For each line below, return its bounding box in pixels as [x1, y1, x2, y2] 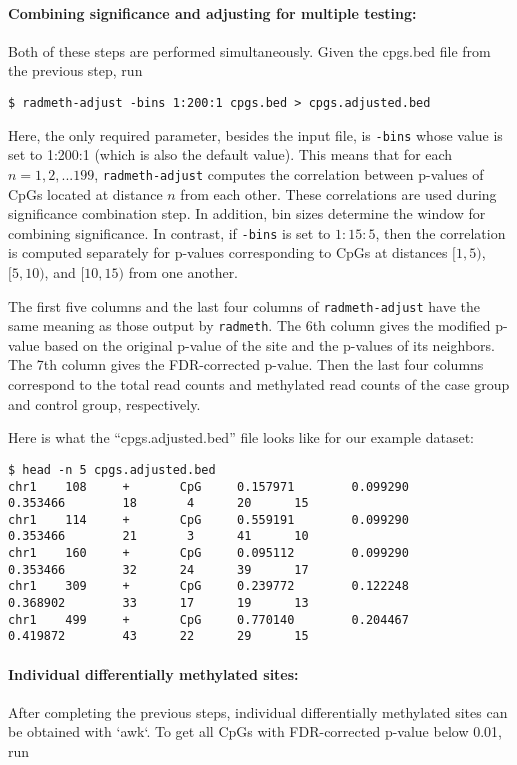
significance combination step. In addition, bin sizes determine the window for [8, 203, 486, 224]
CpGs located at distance [8, 183, 163, 204]
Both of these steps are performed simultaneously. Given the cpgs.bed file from [8, 40, 491, 61]
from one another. [128, 261, 239, 282]
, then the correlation [375, 222, 506, 243]
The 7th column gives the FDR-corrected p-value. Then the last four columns [8, 354, 484, 375]
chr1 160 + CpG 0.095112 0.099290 [8, 546, 409, 561]
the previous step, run [8, 60, 143, 81]
